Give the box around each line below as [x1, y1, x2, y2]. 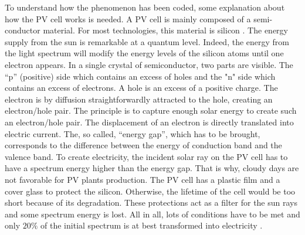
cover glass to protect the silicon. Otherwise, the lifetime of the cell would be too [5, 185, 296, 197]
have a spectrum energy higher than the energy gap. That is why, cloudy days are [5, 162, 299, 174]
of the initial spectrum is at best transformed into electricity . [40, 219, 263, 231]
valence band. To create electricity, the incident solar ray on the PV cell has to [5, 150, 288, 162]
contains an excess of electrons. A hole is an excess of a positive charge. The [5, 81, 278, 94]
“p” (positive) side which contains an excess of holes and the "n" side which [5, 70, 276, 82]
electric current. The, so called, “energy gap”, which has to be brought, [5, 127, 260, 139]
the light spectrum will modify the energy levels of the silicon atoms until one [5, 47, 284, 59]
